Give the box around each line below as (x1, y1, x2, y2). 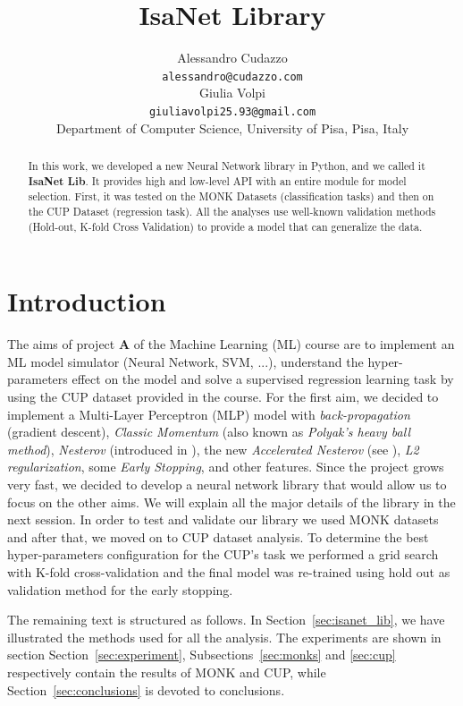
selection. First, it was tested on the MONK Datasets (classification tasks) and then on (28, 189, 434, 204)
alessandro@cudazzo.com (162, 70, 303, 83)
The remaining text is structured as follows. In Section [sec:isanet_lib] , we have (7, 610, 445, 629)
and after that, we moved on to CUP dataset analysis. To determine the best (7, 527, 429, 546)
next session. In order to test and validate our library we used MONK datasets (7, 510, 439, 529)
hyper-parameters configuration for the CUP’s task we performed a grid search (7, 545, 439, 564)
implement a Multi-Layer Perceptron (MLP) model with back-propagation (7, 404, 410, 423)
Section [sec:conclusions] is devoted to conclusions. (7, 680, 285, 699)
